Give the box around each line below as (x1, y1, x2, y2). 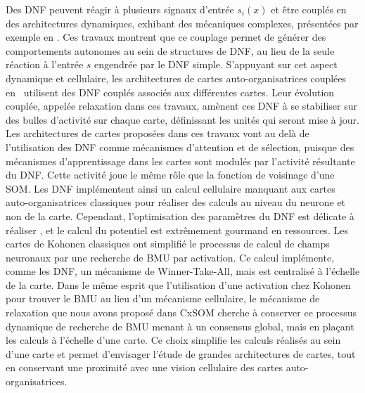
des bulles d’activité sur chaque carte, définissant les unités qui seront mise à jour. (6, 112, 359, 127)
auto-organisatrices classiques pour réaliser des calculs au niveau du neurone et (6, 195, 346, 210)
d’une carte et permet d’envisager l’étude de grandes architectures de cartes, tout (6, 346, 356, 361)
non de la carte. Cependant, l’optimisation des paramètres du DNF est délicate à (6, 208, 354, 223)
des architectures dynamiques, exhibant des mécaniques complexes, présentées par (6, 15, 359, 30)
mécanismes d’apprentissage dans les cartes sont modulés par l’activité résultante (6, 153, 355, 168)
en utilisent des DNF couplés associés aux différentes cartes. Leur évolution (6, 84, 335, 99)
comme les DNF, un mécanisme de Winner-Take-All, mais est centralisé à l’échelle (6, 264, 360, 278)
